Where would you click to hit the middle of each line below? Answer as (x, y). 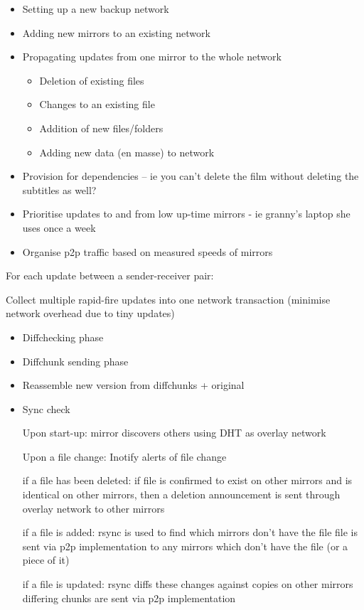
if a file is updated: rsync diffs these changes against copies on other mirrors (188, 584)
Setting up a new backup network (96, 9)
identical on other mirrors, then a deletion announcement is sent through (181, 494)
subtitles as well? (59, 189)
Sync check (46, 408)
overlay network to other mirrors (93, 508)
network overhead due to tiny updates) (90, 313)
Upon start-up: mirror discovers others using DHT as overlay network (174, 433)
